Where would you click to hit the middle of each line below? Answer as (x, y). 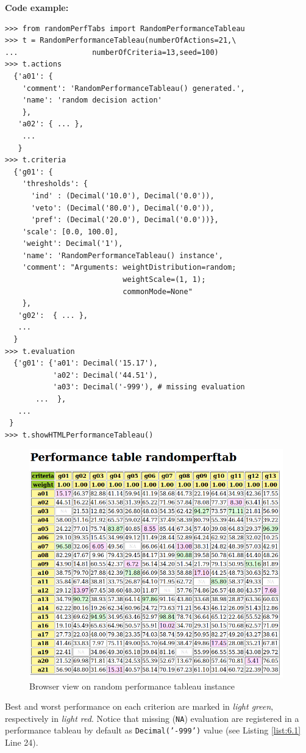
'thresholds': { (55, 184)
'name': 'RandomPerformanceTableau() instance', (123, 255)
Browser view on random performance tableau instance (132, 686)
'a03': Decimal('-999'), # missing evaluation (149, 387)
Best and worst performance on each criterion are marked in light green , (139, 706)
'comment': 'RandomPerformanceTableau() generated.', (133, 88)
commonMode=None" (158, 291)
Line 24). (22, 742)
